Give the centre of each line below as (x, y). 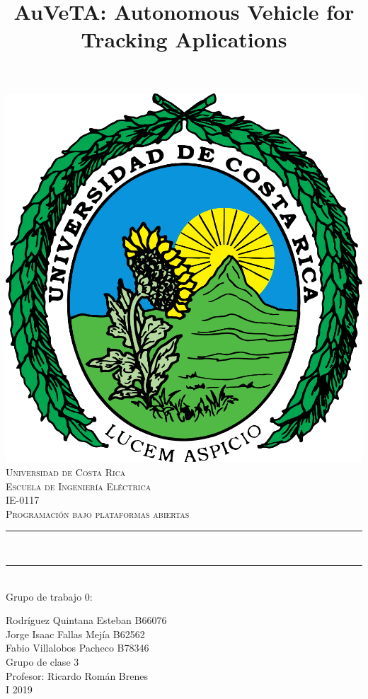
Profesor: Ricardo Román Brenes (77, 675)
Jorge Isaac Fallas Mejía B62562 (75, 634)
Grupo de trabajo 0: (49, 596)
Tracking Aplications (184, 39)
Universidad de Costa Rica (66, 472)
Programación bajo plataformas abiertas (98, 513)
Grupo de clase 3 (42, 661)
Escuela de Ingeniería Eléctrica (79, 486)
